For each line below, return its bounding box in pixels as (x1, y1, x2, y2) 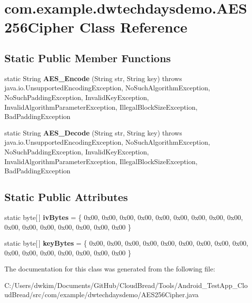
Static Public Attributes (4, 189, 128, 204)
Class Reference (79, 17, 188, 37)
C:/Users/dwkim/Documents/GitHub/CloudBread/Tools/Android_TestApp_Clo (4, 280, 248, 290)
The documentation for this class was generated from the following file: (4, 264, 215, 274)
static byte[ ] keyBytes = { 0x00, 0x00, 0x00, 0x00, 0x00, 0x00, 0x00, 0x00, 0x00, (4, 238, 249, 248)
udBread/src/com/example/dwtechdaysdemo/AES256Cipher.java (4, 289, 199, 300)
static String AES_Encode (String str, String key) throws (4, 73, 182, 83)
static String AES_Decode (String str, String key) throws (4, 127, 182, 137)
